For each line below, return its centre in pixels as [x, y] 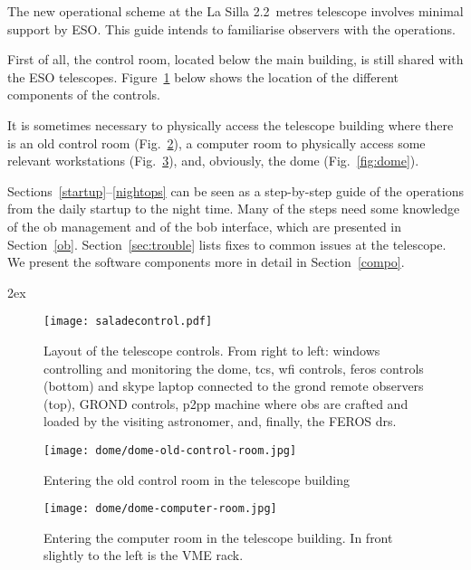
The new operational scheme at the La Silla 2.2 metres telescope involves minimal [235, 11]
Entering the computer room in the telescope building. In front [218, 537]
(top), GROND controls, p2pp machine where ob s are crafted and [226, 403]
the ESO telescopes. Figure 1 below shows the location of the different [203, 76]
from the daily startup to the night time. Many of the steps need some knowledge [234, 209]
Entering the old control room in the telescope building [197, 479]
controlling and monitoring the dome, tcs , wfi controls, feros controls [234, 368]
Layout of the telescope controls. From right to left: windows [212, 350]
